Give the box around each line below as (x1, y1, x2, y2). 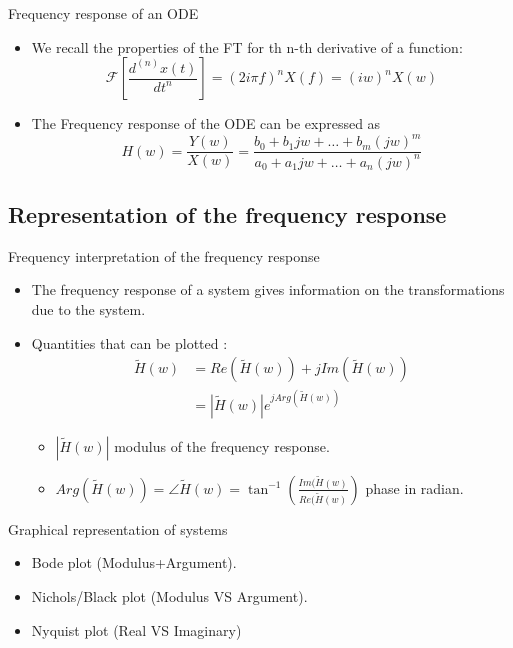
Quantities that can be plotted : (31, 332, 228, 353)
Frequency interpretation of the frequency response (8, 245, 320, 266)
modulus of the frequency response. (114, 435, 330, 456)
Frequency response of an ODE (8, 3, 199, 23)
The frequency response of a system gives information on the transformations (31, 279, 505, 300)
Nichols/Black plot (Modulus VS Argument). (31, 586, 308, 607)
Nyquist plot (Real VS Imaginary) (31, 619, 242, 640)
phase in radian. (365, 477, 464, 498)
